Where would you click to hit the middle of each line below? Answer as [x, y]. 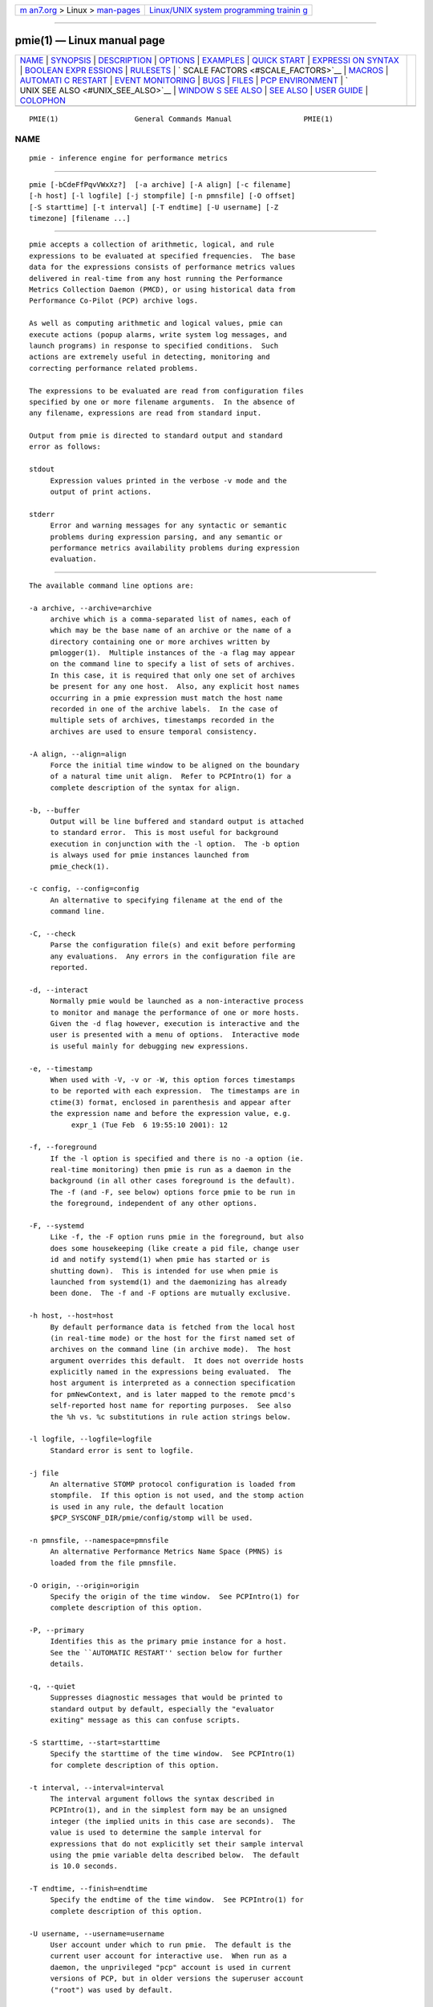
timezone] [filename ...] [80, 218]
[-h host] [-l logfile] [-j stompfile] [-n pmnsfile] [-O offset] [162, 196]
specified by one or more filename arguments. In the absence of [162, 402]
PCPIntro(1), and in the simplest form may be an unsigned [169, 1810]
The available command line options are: [111, 585]
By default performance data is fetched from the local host [173, 1327]
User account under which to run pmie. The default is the [171, 1945]
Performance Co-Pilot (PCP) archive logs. [114, 301]
